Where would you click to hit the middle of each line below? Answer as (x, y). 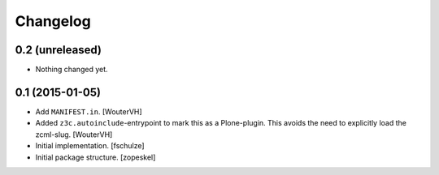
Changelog (53, 21)
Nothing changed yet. (72, 70)
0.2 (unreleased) (58, 50)
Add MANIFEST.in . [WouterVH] (89, 111)
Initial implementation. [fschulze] (90, 146)
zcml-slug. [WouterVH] (74, 134)
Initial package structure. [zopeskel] (96, 157)
